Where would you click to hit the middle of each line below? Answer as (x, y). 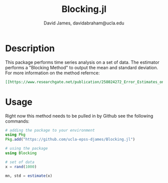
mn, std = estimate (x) (29, 176)
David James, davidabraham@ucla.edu (84, 23)
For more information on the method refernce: (52, 73)
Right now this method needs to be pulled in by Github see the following (79, 116)
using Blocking (21, 153)
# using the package (27, 149)
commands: (17, 121)
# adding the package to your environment (50, 130)
